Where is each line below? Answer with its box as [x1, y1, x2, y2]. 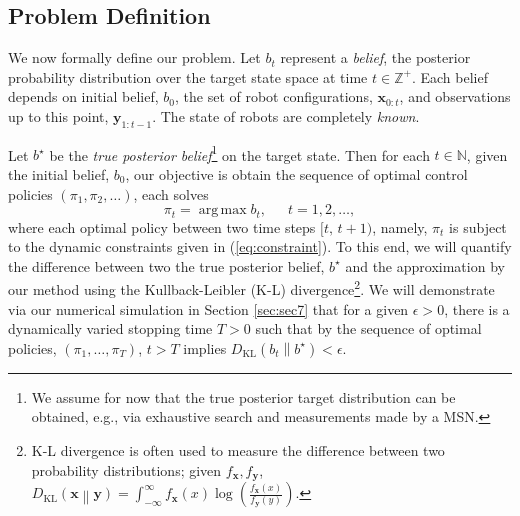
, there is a [444, 298, 510, 319]
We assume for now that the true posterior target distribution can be [31, 386, 456, 407]
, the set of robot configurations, [174, 86, 373, 107]
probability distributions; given [31, 459, 222, 480]
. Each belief [411, 66, 488, 87]
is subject [449, 216, 507, 237]
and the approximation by [345, 255, 505, 276]
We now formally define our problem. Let [8, 47, 261, 68]
